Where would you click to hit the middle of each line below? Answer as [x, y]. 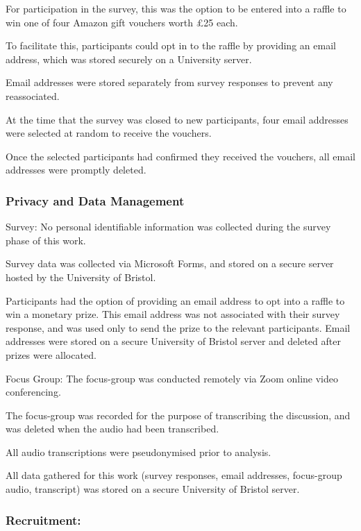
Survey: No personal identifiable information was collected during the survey [168, 227]
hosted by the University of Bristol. [81, 277]
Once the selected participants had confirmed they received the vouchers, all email [180, 156]
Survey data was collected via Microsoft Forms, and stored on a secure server [170, 263]
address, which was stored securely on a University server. [129, 59]
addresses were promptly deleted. [76, 170]
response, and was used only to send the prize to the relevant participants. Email [178, 327]
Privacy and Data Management [95, 200]
